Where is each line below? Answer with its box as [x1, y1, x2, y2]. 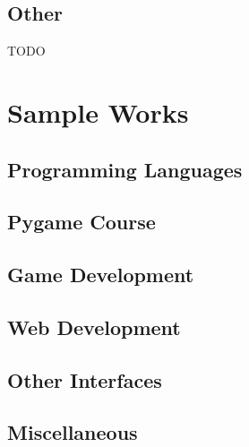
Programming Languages [7, 155, 243, 183]
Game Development [7, 261, 194, 288]
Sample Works [7, 93, 189, 130]
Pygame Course [7, 208, 156, 236]
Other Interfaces [7, 365, 162, 393]
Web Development [7, 313, 181, 340]
